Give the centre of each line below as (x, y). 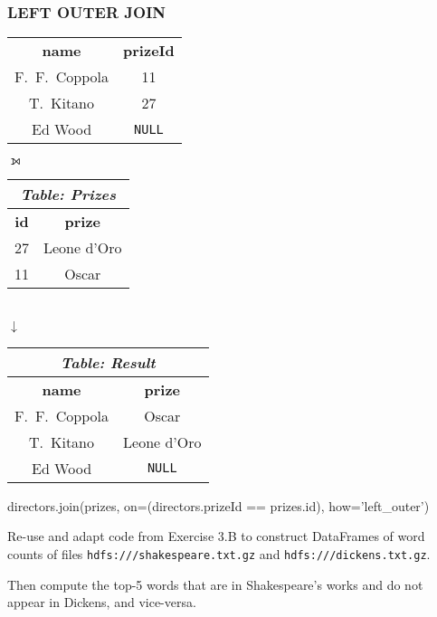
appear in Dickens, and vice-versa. (102, 602)
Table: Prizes (68, 195)
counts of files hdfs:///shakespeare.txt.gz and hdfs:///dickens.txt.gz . (219, 554)
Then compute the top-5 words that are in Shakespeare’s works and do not (215, 584)
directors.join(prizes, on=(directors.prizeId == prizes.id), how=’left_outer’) (218, 505)
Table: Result (108, 362)
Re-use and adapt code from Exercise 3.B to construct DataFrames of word (216, 536)
